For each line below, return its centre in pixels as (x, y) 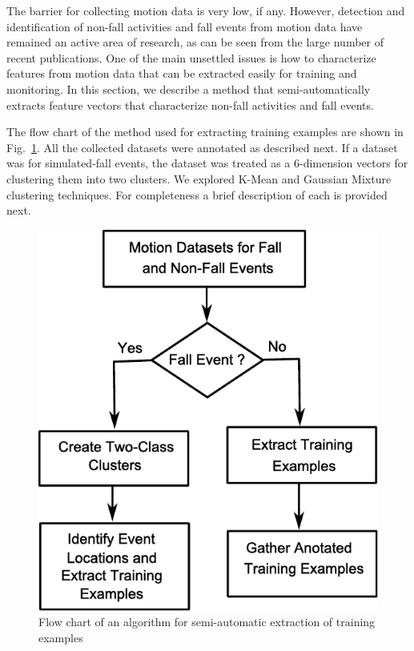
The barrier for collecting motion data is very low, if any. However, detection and (206, 10)
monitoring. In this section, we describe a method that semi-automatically (189, 88)
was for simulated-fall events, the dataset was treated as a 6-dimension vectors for (207, 163)
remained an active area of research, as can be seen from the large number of (195, 42)
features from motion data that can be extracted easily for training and (182, 73)
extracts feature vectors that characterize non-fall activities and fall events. (190, 104)
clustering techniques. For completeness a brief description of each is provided (197, 194)
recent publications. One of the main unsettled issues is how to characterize (191, 57)
